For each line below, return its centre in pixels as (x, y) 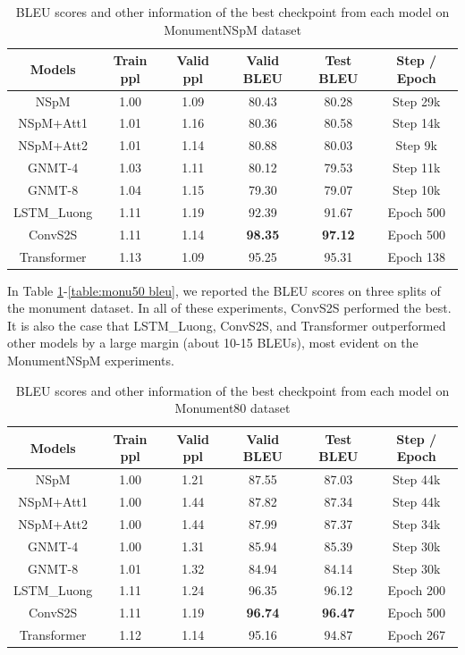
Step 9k (416, 145)
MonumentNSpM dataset (232, 29)
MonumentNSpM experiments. (91, 360)
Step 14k (417, 123)
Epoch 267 (416, 635)
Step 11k (417, 168)
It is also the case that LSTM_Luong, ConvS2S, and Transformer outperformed (227, 325)
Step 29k (417, 101)
